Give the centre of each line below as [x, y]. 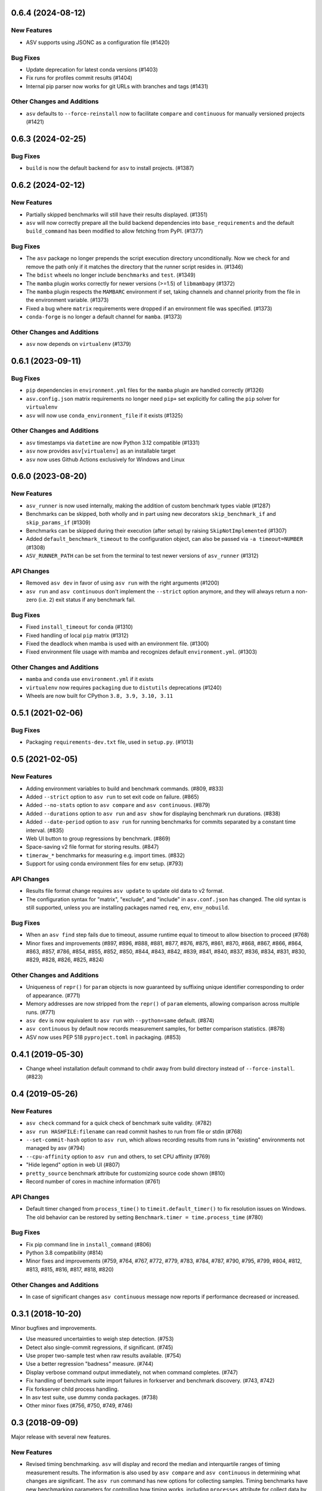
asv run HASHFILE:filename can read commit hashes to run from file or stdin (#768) [134, 1131]
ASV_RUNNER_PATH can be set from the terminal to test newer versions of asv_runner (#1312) [142, 556]
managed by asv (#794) [55, 1148]
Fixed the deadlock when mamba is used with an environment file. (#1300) [117, 644]
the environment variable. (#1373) [67, 300]
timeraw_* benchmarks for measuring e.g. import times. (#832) [105, 855]
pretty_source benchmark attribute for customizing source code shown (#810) [126, 1173]
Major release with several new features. [61, 1437]
